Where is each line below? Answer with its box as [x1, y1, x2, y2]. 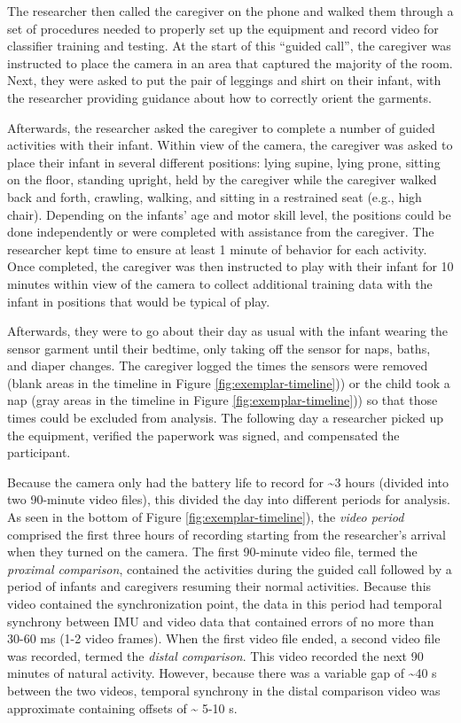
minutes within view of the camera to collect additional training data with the [7, 274, 433, 292]
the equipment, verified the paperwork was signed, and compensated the [7, 425, 400, 444]
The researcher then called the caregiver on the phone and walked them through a [7, 2, 454, 19]
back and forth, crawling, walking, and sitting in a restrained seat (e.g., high [7, 187, 422, 206]
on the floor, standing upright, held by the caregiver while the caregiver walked [7, 170, 437, 189]
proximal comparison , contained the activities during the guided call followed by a [7, 559, 452, 578]
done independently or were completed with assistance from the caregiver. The [7, 222, 434, 241]
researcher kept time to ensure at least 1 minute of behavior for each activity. [7, 239, 427, 258]
